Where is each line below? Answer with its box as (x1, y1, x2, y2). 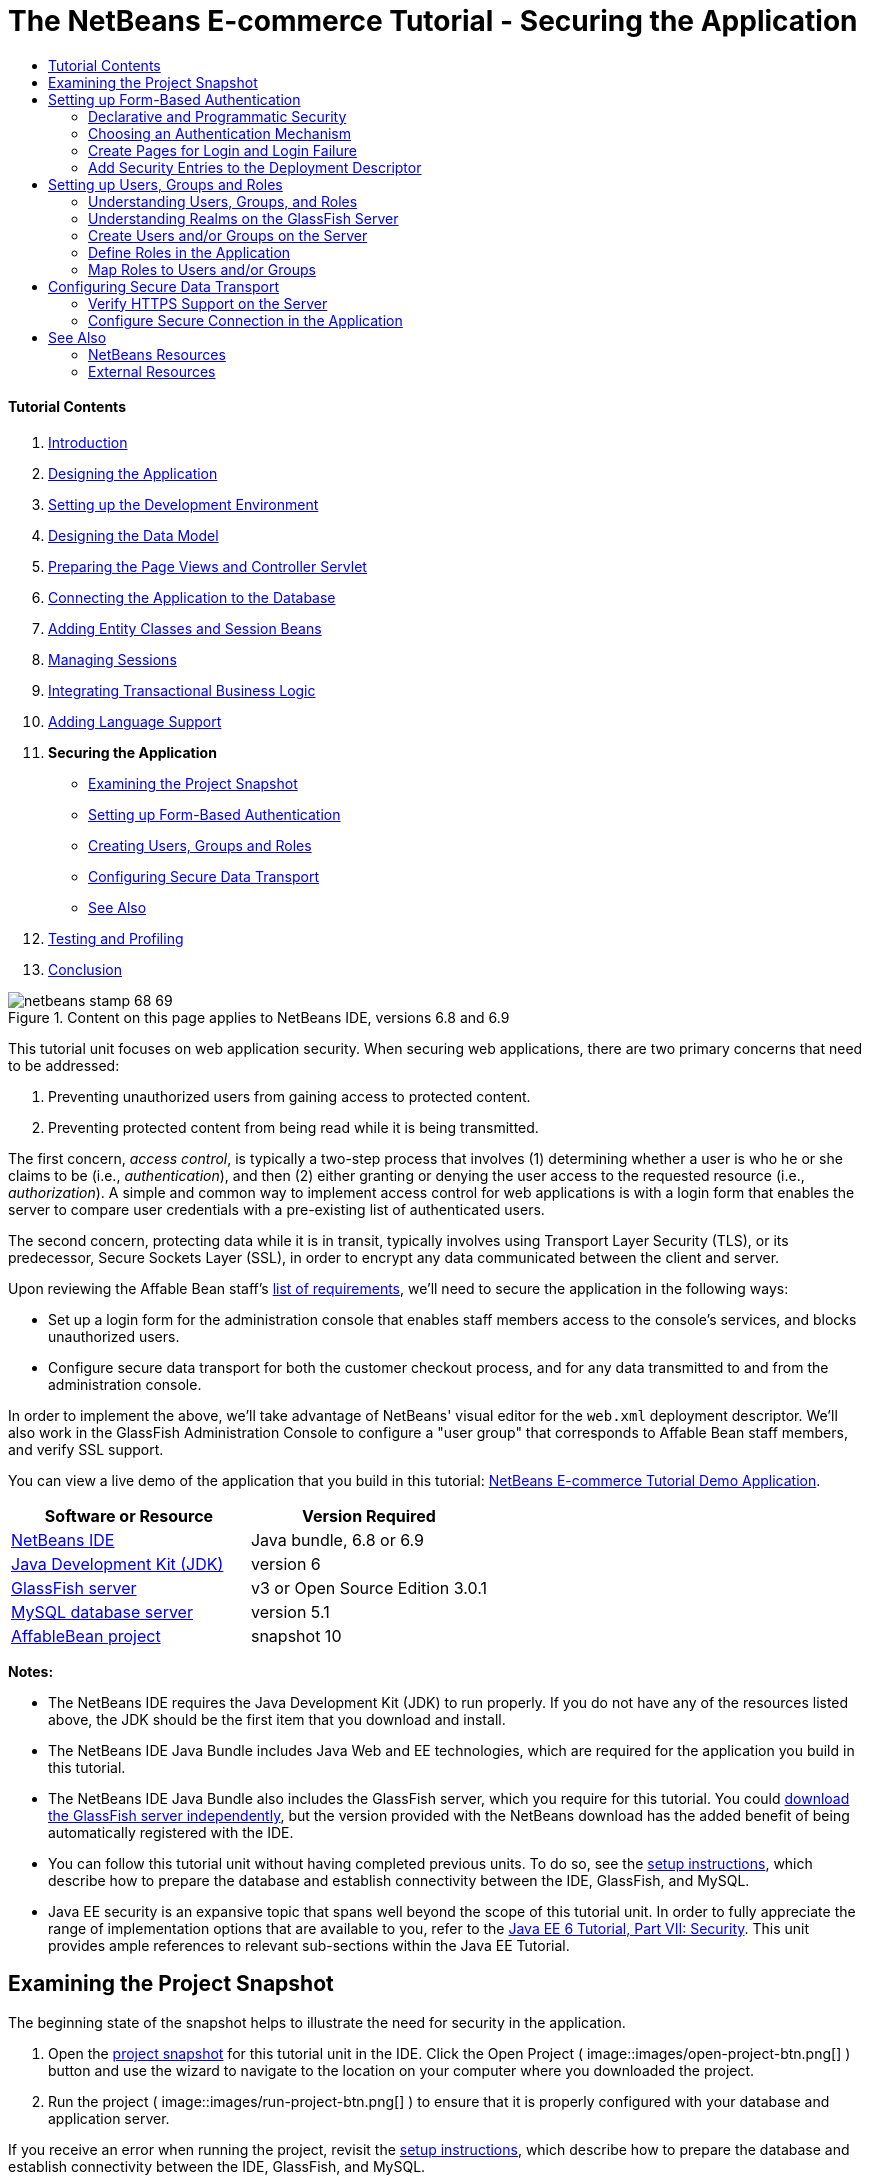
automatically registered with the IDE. (48, 1823, 294, 1841)
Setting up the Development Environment (48, 495, 319, 513)
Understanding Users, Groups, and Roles (88, 192, 358, 210)
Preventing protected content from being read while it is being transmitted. (48, 1118, 539, 1136)
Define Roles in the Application (88, 243, 291, 261)
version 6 (250, 1553, 321, 1574)
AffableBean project (11, 1625, 161, 1646)
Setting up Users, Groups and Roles (48, 175, 283, 193)
